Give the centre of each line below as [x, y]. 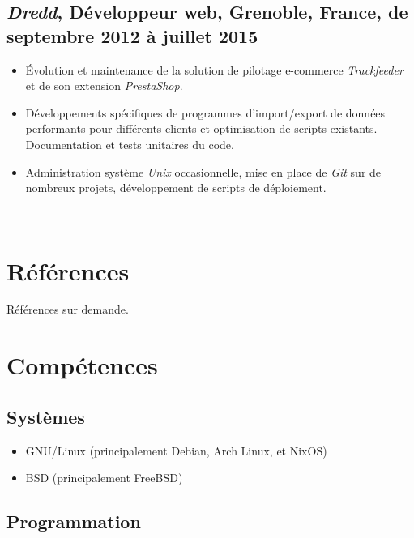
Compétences [82, 365]
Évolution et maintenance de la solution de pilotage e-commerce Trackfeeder [214, 69]
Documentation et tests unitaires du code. [130, 144]
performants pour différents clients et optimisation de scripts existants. [201, 128]
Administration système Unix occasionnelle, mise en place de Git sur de [203, 171]
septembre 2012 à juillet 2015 [132, 35]
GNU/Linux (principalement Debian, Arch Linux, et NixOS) [176, 450]
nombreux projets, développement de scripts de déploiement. [176, 188]
